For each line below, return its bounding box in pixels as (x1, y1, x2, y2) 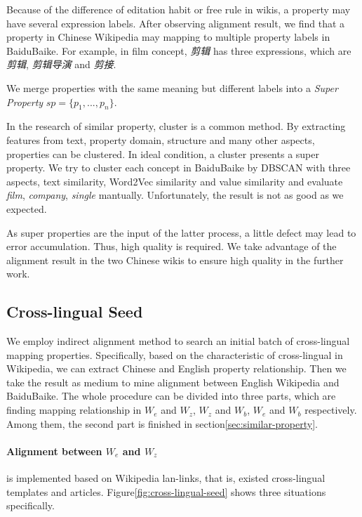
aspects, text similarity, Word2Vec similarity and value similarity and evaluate (6, 174, 343, 188)
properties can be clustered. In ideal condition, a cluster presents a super (6, 146, 319, 161)
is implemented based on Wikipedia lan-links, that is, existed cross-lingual (6, 471, 326, 485)
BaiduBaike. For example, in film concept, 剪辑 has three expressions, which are (6, 43, 351, 58)
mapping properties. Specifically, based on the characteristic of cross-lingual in (6, 347, 343, 362)
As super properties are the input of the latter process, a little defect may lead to (6, 225, 356, 240)
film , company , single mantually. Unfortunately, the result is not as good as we (6, 188, 344, 202)
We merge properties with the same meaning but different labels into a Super (6, 80, 338, 95)
